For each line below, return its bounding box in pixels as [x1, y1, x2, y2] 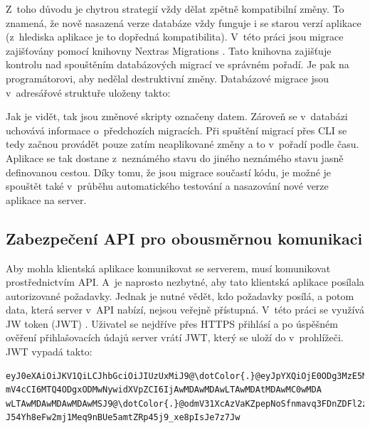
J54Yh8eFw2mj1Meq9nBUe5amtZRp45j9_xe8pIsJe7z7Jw [6, 412, 240, 423]
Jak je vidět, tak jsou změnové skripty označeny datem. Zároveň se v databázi [6, 109, 348, 124]
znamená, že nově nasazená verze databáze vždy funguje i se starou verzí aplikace [6, 15, 361, 30]
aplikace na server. [6, 192, 87, 207]
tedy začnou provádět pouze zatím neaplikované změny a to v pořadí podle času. [6, 137, 359, 151]
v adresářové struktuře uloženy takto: [6, 85, 171, 100]
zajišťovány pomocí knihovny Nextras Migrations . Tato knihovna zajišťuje [6, 43, 332, 58]
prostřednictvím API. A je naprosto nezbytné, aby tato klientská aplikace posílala [6, 274, 364, 289]
